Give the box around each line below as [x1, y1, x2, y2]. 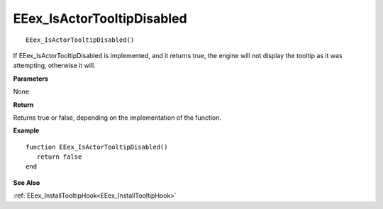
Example [13, 126, 40, 135]
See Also [13, 178, 40, 187]
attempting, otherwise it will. [13, 61, 96, 70]
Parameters [13, 74, 49, 83]
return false [36, 153, 82, 161]
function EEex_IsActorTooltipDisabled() [26, 142, 168, 151]
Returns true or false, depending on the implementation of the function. [13, 113, 221, 122]
